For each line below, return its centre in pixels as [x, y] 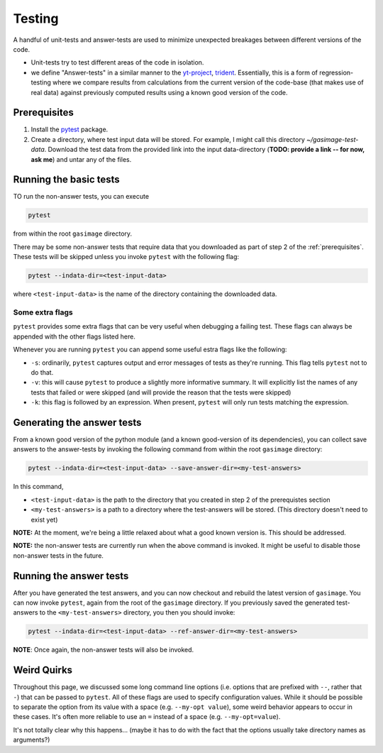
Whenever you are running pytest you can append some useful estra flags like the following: [150, 350]
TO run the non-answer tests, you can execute [81, 197]
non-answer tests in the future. [59, 555]
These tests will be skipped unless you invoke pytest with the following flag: [126, 257]
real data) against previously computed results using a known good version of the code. [159, 92]
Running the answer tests [71, 576]
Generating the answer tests [77, 422]
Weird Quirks [43, 670]
